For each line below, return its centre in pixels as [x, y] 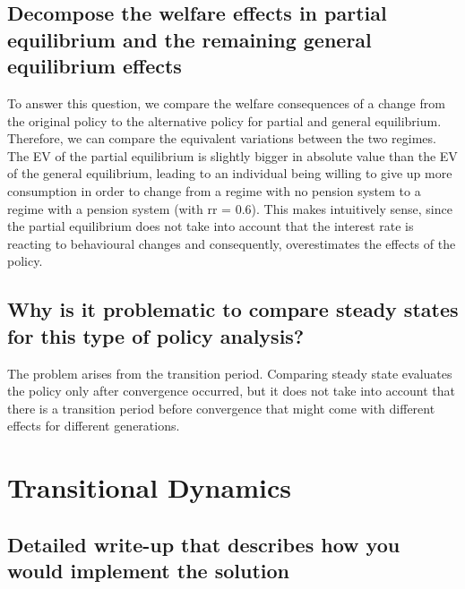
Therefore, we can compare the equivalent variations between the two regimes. [222, 138]
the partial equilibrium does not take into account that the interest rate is [211, 226]
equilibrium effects [95, 66]
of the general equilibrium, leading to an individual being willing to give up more [230, 173]
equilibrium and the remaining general [189, 39]
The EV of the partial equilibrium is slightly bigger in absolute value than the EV [232, 155]
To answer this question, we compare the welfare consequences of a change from [226, 102]
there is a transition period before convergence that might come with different [221, 408]
